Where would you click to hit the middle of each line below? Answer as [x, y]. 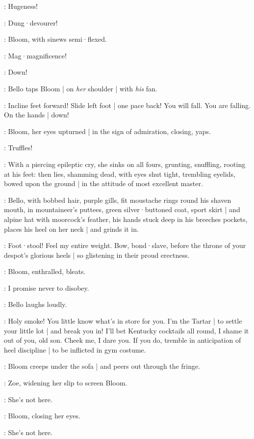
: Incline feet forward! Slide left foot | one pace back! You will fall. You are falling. [127, 105]
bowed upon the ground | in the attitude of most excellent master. [103, 183]
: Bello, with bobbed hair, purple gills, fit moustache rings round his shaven [118, 200]
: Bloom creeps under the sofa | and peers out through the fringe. [102, 366]
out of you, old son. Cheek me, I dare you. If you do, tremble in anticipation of [123, 340]
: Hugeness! [21, 6]
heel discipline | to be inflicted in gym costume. [75, 349]
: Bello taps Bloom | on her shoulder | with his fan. [81, 88]
